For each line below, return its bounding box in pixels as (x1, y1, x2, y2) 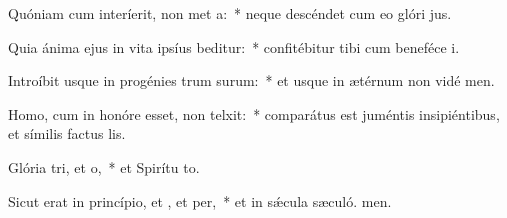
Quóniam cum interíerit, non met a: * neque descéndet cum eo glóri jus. (8, 3, 452, 23)
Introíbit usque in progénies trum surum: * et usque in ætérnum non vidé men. (8, 70, 495, 91)
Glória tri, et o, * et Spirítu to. (8, 156, 200, 177)
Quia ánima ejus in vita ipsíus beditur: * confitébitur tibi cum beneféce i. (8, 36, 460, 57)
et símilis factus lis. (8, 123, 126, 144)
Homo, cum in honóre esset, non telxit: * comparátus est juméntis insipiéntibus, (8, 103, 500, 124)
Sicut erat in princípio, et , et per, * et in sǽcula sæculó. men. (8, 190, 392, 211)
